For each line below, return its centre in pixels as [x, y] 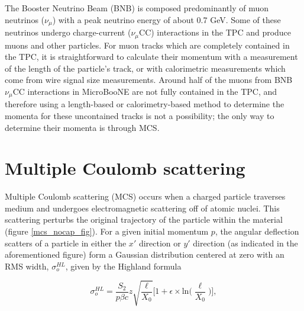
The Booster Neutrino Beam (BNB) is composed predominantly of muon [137, 8]
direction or [160, 243]
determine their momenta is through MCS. [82, 127]
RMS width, [27, 266]
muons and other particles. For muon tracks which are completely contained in [147, 45]
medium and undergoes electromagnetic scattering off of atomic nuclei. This [142, 208]
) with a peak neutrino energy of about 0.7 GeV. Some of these [166, 19]
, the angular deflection [257, 231]
